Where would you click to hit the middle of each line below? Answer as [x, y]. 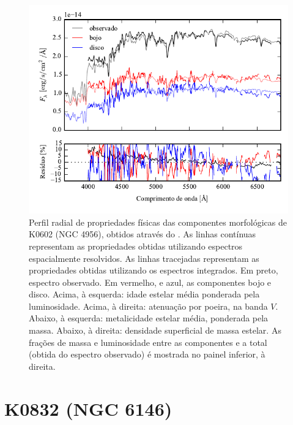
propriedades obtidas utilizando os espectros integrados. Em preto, [154, 270]
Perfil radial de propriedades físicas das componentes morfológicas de [158, 222]
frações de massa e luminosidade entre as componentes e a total [148, 342]
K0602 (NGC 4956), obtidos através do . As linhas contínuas [143, 234]
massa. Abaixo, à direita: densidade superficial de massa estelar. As [155, 330]
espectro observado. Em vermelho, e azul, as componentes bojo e [150, 282]
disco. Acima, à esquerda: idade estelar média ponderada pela [144, 294]
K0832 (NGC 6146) [88, 408]
